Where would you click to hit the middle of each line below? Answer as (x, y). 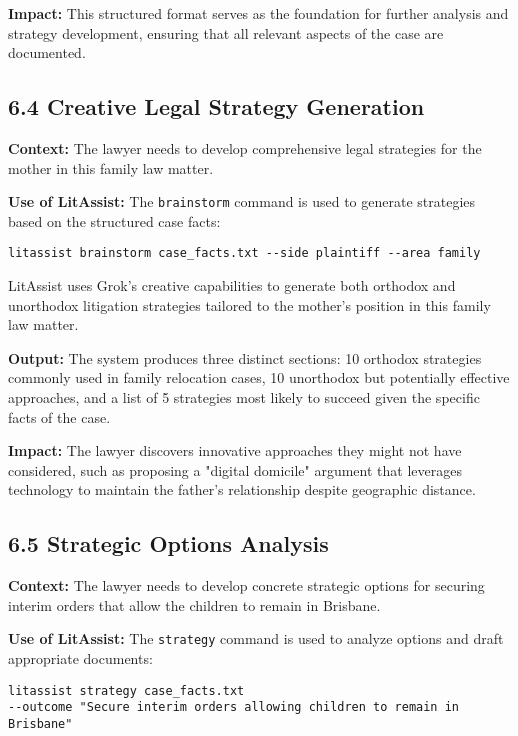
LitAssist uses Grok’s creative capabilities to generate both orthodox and (232, 285)
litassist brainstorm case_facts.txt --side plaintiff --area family (244, 253)
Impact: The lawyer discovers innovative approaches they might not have (235, 450)
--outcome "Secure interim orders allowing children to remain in (234, 707)
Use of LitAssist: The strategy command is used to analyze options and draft (256, 638)
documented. (47, 52)
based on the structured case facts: (114, 220)
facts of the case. (59, 416)
